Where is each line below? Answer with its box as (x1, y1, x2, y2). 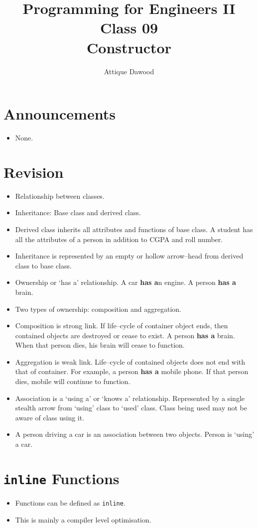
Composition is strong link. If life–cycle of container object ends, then (15, 320, 228, 331)
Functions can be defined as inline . (15, 497, 126, 508)
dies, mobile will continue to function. (15, 376, 130, 387)
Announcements (3, 104, 116, 124)
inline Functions (3, 468, 120, 488)
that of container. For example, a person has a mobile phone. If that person (15, 366, 249, 377)
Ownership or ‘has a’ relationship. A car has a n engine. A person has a (15, 277, 236, 287)
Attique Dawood (104, 66, 154, 76)
